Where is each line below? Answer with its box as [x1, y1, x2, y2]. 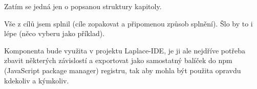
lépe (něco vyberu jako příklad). [4, 28, 105, 39]
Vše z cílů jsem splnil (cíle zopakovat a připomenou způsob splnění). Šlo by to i [4, 18, 253, 28]
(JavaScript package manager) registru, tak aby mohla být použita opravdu [4, 65, 241, 75]
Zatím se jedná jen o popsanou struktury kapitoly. [4, 1, 162, 11]
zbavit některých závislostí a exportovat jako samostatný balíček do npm [4, 55, 232, 66]
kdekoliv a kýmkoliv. [4, 75, 69, 85]
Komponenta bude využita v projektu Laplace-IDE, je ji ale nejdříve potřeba [4, 45, 245, 55]
